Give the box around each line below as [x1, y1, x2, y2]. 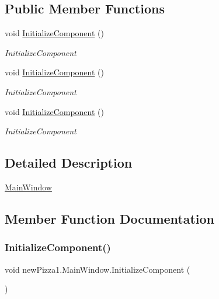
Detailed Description [5, 154, 133, 172]
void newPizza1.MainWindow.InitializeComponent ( [5, 263, 190, 275]
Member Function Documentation [5, 209, 215, 227]
